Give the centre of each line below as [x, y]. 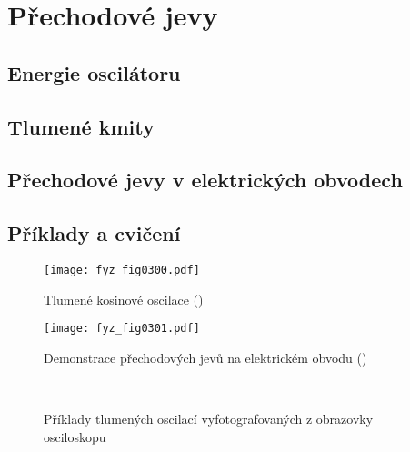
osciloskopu [75, 436]
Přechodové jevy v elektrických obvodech [205, 180]
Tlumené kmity [81, 126]
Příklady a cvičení [94, 233]
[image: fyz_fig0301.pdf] [122, 329]
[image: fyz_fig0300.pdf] [122, 270]
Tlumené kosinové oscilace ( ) [124, 299]
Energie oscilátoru [94, 72]
